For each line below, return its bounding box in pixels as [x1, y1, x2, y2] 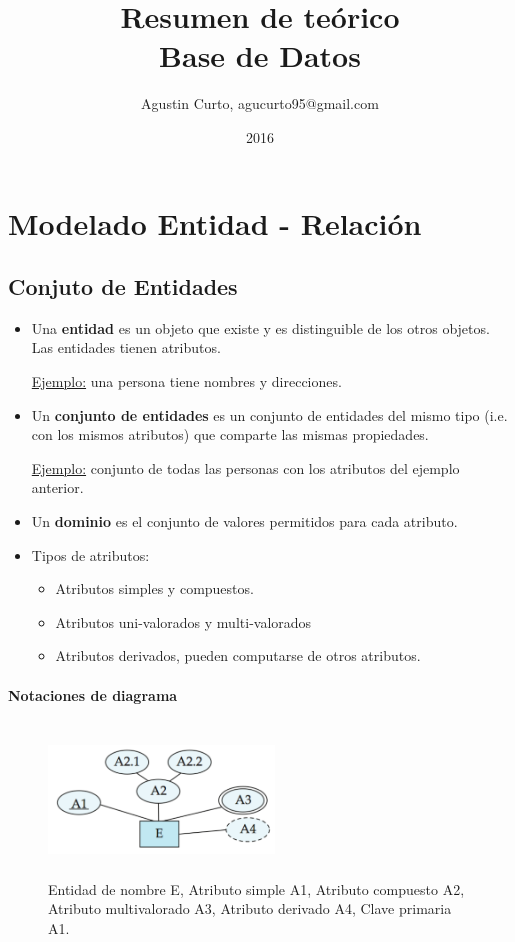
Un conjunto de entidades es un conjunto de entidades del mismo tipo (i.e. [31, 404, 508, 425]
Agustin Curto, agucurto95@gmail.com [141, 93, 379, 114]
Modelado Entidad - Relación [8, 202, 422, 243]
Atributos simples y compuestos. [55, 578, 254, 599]
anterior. [31, 477, 84, 498]
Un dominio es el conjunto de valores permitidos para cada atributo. [31, 511, 458, 532]
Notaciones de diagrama [8, 684, 178, 705]
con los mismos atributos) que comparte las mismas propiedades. [31, 424, 429, 445]
